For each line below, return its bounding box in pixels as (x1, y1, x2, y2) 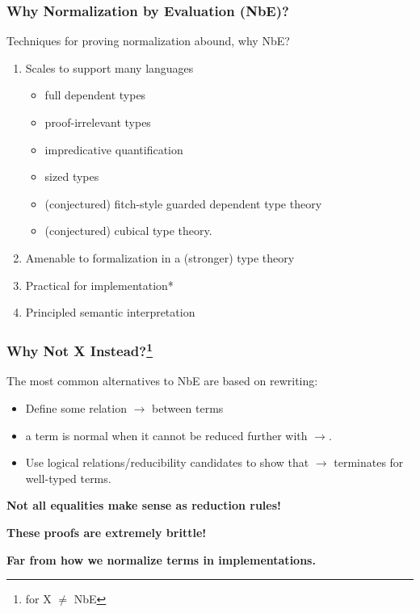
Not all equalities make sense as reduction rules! (6, 497, 281, 514)
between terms (151, 400, 224, 417)
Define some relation (25, 400, 127, 417)
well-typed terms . (25, 469, 111, 486)
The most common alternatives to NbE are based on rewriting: (6, 372, 318, 389)
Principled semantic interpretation (25, 304, 195, 321)
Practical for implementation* (25, 276, 174, 293)
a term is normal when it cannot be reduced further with (25, 426, 308, 443)
